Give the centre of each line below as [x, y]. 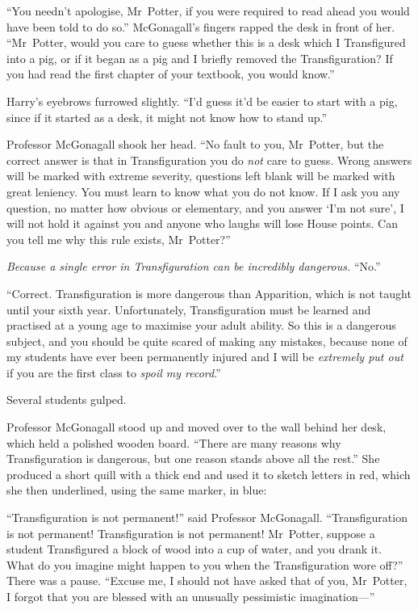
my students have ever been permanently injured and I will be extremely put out [205, 357]
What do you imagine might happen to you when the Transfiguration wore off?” [205, 564]
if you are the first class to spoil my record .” [114, 372]
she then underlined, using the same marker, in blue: [137, 490]
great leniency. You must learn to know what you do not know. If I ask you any [203, 191]
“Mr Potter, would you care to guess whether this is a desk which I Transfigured [206, 42]
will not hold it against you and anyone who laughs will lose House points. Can [202, 223]
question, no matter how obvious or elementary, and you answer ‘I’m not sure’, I [205, 207]
